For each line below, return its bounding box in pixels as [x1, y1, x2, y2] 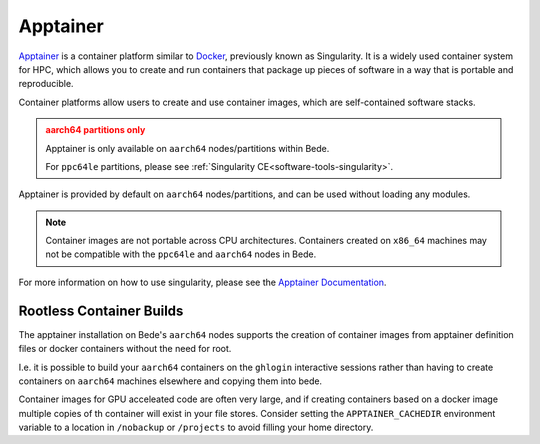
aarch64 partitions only [45, 124, 146, 136]
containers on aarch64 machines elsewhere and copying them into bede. [18, 375, 323, 387]
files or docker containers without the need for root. [18, 343, 232, 355]
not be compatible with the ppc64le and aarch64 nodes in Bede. [45, 248, 317, 260]
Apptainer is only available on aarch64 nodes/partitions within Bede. [45, 142, 330, 154]
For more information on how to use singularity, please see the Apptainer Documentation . [18, 276, 387, 288]
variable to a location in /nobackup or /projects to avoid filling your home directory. [18, 421, 374, 434]
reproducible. [18, 78, 74, 90]
